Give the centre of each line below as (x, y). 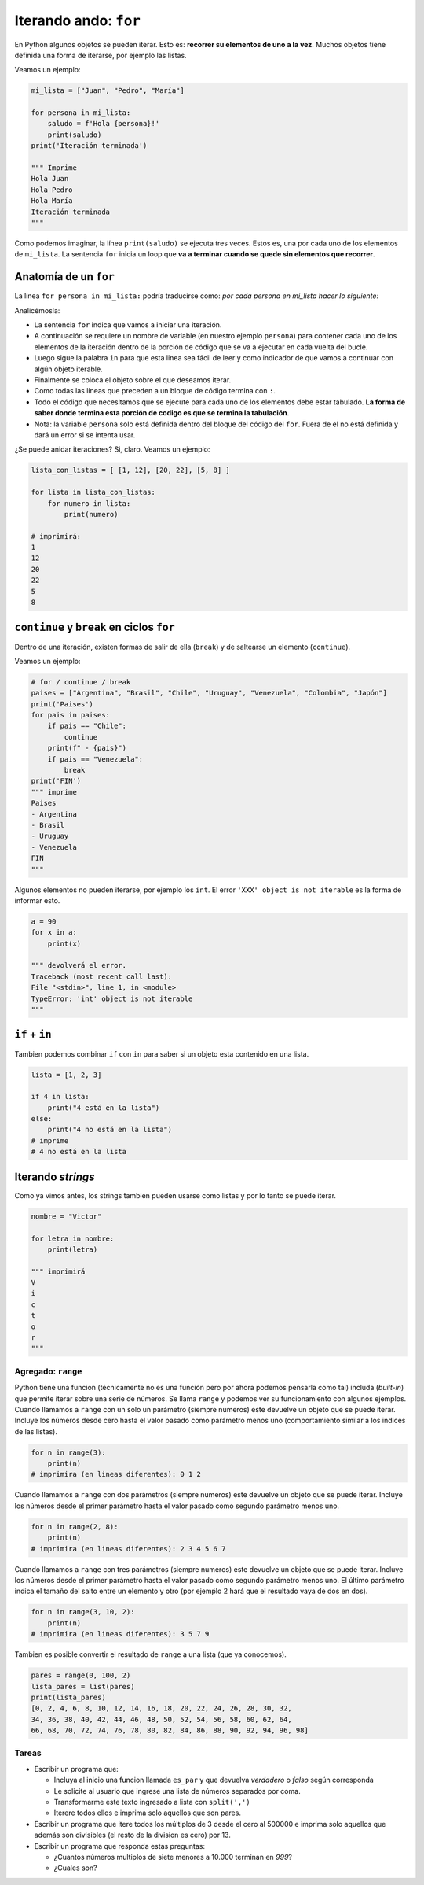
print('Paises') (62, 704)
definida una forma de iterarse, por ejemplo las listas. (101, 55)
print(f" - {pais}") (87, 748)
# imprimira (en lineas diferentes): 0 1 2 (116, 1474)
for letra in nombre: (73, 1238)
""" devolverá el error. (79, 965)
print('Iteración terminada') (89, 146)
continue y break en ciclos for (95, 627)
